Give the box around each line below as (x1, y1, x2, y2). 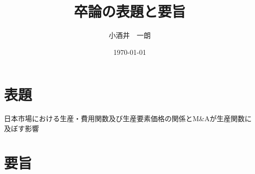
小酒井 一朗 (109, 30, 151, 40)
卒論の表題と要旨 (73, 1, 186, 21)
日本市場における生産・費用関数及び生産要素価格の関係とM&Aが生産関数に (4, 113, 252, 124)
